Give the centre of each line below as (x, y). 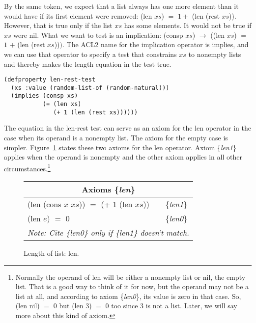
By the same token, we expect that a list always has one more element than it (121, 6)
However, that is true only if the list (58, 25)
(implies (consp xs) (44, 96)
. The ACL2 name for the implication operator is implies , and (155, 44)
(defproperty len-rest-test (50, 80)
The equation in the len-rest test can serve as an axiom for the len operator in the (128, 128)
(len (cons (44, 204)
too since (125, 306)
